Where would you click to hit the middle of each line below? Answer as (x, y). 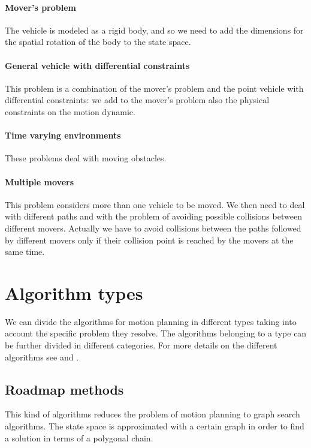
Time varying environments (63, 135)
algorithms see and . (42, 357)
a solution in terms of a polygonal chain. (79, 438)
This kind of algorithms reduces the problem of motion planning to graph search (153, 414)
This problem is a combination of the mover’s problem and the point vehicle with (154, 88)
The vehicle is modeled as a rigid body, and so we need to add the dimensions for (154, 30)
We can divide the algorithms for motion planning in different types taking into (151, 321)
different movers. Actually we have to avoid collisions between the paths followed (153, 228)
